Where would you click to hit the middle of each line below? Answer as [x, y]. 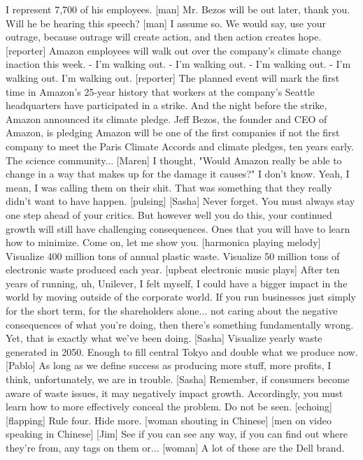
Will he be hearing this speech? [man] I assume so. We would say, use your [166, 23]
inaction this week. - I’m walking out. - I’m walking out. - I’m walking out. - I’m [178, 64]
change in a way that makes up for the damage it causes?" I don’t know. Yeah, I [178, 174]
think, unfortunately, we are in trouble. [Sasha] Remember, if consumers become [178, 379]
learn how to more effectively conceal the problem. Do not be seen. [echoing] [169, 407]
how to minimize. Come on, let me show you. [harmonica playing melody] [163, 242]
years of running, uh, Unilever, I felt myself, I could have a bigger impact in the [177, 283]
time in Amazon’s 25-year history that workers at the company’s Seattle [160, 91]
